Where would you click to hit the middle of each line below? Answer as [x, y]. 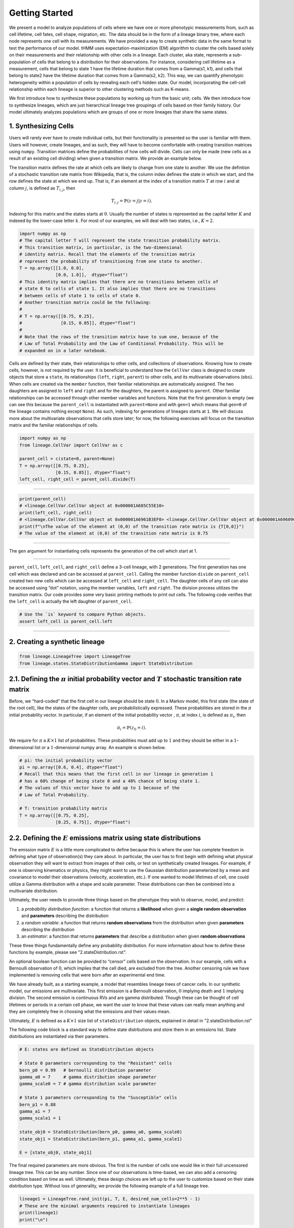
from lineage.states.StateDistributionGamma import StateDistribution [106, 663]
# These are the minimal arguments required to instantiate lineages [105, 1206]
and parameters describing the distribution [65, 916]
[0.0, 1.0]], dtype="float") [92, 275]
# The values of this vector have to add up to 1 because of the [99, 788]
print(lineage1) [39, 1213]
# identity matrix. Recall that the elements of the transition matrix [107, 254]
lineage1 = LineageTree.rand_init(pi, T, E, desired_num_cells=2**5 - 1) [110, 1199]
